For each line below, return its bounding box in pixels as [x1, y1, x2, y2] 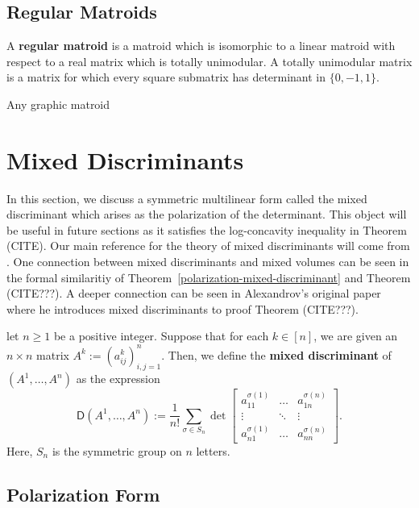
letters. [196, 442, 230, 459]
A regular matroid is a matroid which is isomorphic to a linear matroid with [6, 37, 396, 54]
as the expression [76, 370, 160, 387]
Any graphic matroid [6, 95, 110, 112]
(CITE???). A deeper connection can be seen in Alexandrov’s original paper [6, 285, 381, 302]
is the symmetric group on [52, 442, 182, 459]
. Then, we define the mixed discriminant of [161, 346, 392, 363]
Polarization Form [6, 481, 160, 506]
